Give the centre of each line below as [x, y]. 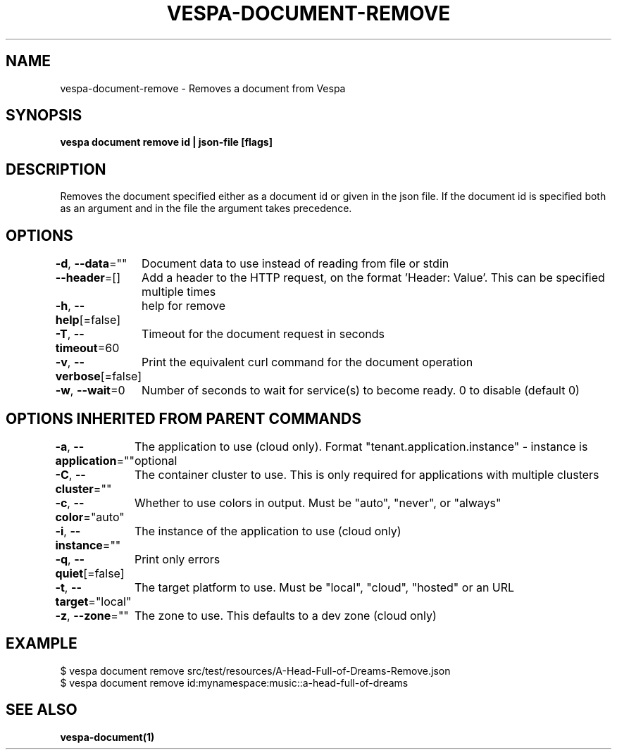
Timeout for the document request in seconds [263, 334]
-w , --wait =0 [90, 391]
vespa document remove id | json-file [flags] [166, 142]
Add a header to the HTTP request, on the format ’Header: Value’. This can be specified [373, 278]
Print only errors [177, 559]
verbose [78, 376]
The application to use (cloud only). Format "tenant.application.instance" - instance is [361, 446]
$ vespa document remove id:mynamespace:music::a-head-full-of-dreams [234, 682]
